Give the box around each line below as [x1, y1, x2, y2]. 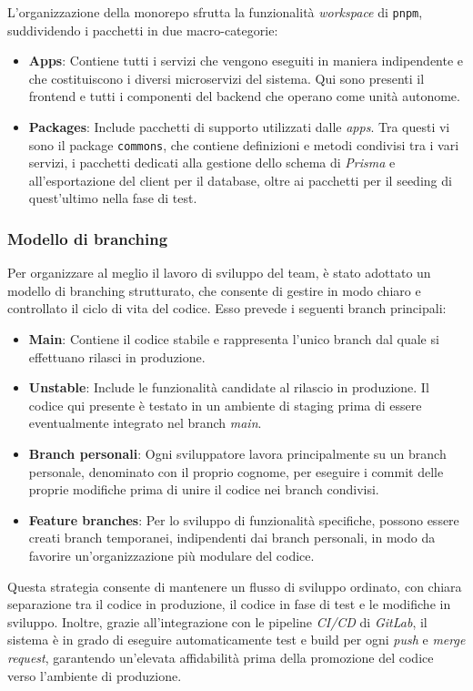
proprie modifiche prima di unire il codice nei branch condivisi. [28, 480, 379, 499]
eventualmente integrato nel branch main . [28, 413, 262, 432]
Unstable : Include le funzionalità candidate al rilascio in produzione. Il [28, 378, 429, 397]
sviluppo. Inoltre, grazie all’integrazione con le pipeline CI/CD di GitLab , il [7, 612, 428, 631]
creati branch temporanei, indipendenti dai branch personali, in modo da [28, 528, 436, 547]
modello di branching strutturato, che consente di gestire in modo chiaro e [7, 280, 421, 300]
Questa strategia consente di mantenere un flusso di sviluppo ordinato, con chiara [7, 576, 462, 595]
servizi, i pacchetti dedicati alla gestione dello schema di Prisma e [28, 153, 396, 172]
